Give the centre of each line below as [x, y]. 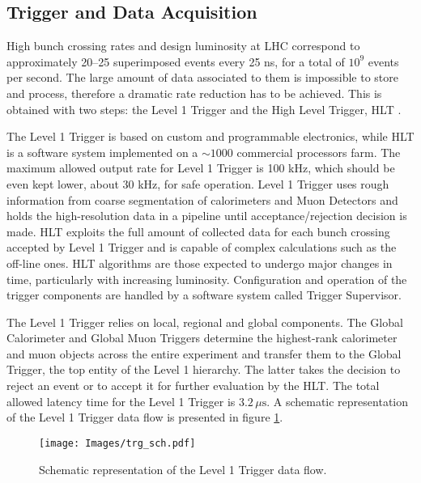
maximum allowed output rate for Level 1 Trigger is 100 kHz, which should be [201, 168]
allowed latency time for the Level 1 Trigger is [121, 401]
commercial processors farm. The [319, 152]
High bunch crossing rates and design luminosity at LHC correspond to [183, 46]
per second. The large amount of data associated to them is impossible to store [202, 77]
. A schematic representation [338, 401]
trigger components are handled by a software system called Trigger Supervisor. [204, 295]
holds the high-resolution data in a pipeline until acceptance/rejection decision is [207, 216]
